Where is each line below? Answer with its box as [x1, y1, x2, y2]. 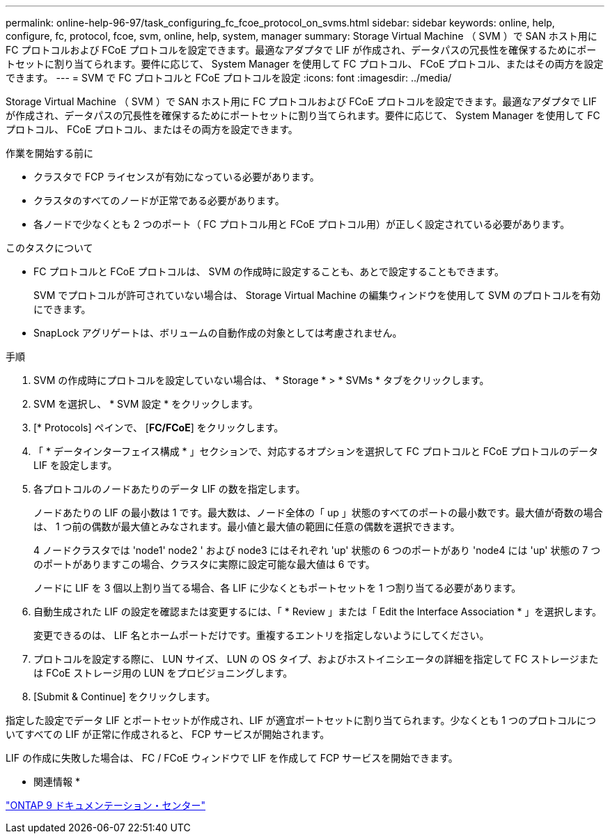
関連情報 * [33, 776, 80, 787]
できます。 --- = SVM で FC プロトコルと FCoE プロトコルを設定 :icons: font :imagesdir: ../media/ [6, 72, 452, 84]
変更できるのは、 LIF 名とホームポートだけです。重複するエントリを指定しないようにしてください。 [33, 629, 490, 641]
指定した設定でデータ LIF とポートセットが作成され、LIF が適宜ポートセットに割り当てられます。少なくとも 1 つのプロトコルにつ [6, 714, 596, 726]
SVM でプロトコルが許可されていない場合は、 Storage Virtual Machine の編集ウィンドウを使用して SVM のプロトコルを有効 [33, 289, 601, 301]
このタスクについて [6, 242, 93, 254]
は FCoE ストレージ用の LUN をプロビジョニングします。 [33, 667, 293, 679]
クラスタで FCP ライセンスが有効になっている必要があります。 [33, 171, 320, 183]
